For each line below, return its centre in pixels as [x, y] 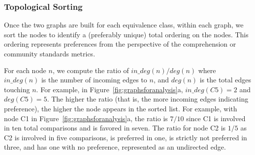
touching [17, 89]
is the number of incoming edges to [94, 80]
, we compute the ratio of [91, 70]
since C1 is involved [216, 118]
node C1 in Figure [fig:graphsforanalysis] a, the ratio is [86, 118]
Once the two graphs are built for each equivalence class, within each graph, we [124, 25]
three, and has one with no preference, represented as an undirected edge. [115, 147]
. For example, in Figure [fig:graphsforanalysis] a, [110, 89]
